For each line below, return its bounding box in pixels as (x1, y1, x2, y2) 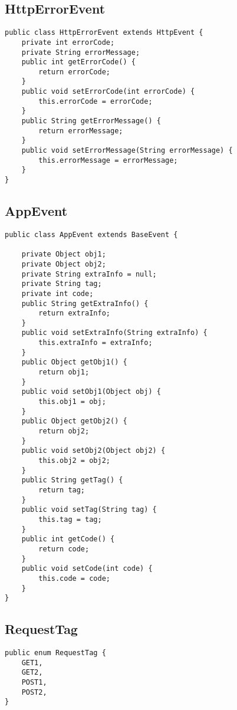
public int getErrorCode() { (21, 58, 136, 67)
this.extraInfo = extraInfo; (38, 338, 153, 347)
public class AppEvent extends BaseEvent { (5, 230, 178, 239)
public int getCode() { (21, 535, 115, 544)
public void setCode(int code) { (21, 564, 153, 573)
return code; (38, 544, 90, 553)
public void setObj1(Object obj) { (21, 387, 161, 396)
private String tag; (21, 280, 102, 288)
